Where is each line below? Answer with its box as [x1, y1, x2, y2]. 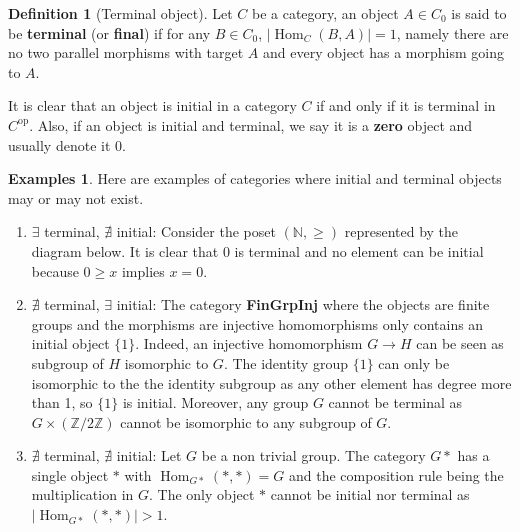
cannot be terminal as [328, 392, 463, 413]
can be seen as [416, 333, 504, 354]
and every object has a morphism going [262, 42, 504, 63]
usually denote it [8, 134, 111, 155]
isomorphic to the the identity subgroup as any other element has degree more [31, 372, 512, 393]
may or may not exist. [8, 187, 144, 208]
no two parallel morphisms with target [8, 42, 244, 63]
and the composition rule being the [288, 464, 504, 485]
